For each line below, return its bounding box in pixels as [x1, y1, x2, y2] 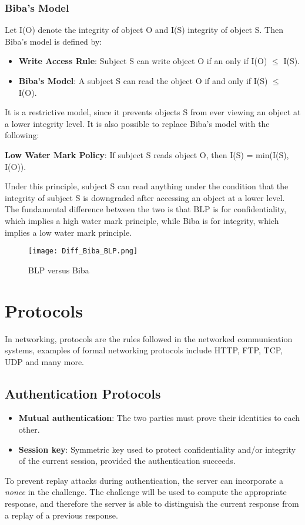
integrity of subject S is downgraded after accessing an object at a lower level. [5, 191, 285, 203]
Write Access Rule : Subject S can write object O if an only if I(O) [18, 55, 267, 67]
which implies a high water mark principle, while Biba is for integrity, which [5, 214, 279, 226]
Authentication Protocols [5, 384, 161, 402]
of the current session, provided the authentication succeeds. [18, 454, 236, 467]
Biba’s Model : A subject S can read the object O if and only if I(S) [18, 75, 268, 86]
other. [18, 423, 40, 436]
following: [5, 129, 39, 141]
